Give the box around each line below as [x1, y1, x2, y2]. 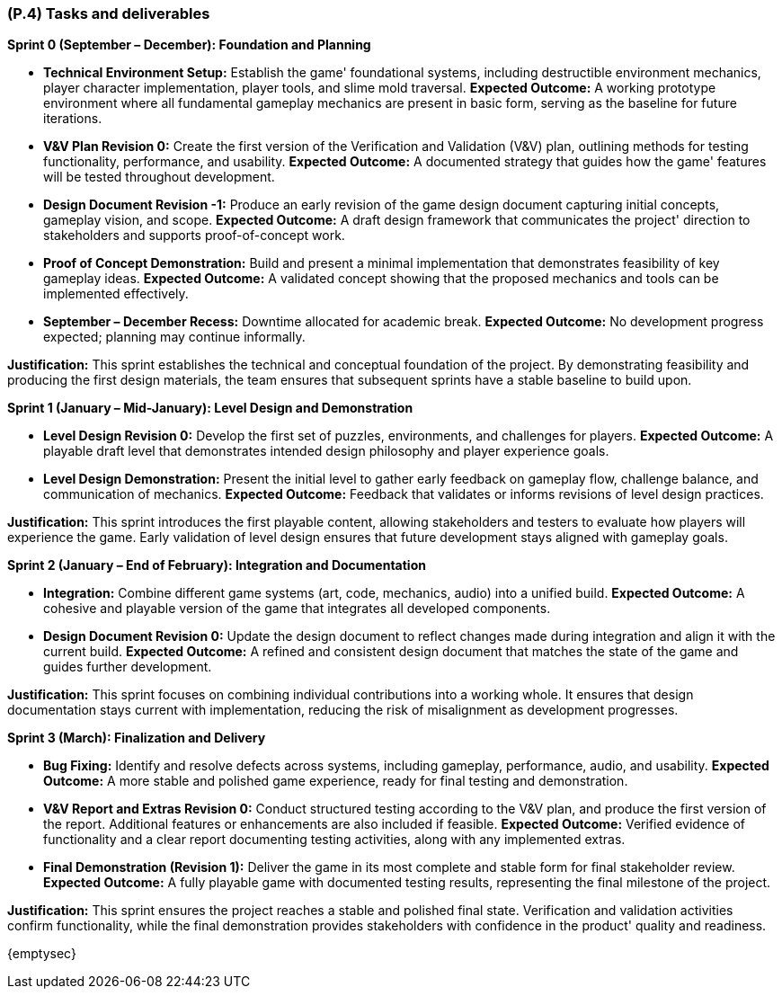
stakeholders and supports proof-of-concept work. [43, 227, 345, 244]
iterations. [43, 111, 102, 127]
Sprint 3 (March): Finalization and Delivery [7, 730, 266, 746]
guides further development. [43, 659, 212, 675]
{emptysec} [7, 946, 76, 962]
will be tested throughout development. [43, 169, 275, 185]
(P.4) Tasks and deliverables [7, 4, 210, 22]
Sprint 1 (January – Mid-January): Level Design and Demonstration [7, 400, 413, 416]
